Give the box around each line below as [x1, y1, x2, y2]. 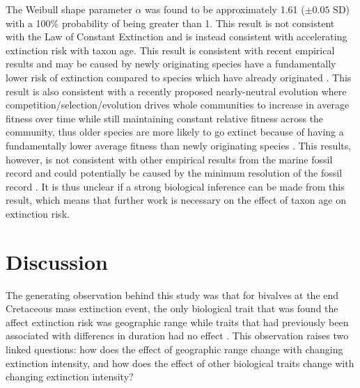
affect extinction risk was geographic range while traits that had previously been [6, 314, 349, 329]
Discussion [6, 247, 108, 275]
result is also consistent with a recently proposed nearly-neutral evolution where [6, 83, 347, 98]
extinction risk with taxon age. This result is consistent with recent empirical [6, 42, 335, 57]
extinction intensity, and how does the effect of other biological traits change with [6, 355, 354, 370]
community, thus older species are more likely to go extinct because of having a [6, 124, 344, 139]
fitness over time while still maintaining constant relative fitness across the [6, 111, 324, 125]
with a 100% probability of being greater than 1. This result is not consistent [6, 15, 335, 30]
